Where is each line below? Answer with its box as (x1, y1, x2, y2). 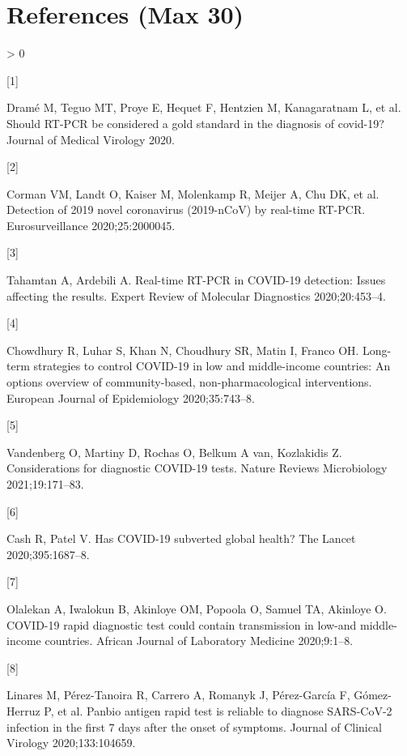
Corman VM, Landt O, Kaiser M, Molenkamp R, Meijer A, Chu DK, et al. (6, 185, 379, 202)
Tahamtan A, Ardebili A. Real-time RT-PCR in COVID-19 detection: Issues (6, 271, 386, 288)
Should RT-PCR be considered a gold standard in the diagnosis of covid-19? (6, 114, 384, 131)
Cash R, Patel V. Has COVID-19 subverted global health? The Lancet (6, 530, 356, 547)
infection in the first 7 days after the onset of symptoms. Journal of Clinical (6, 718, 382, 735)
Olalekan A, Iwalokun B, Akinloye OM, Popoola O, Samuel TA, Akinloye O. (6, 600, 387, 617)
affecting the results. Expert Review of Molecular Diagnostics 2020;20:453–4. (6, 287, 386, 304)
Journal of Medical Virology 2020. (6, 130, 175, 147)
